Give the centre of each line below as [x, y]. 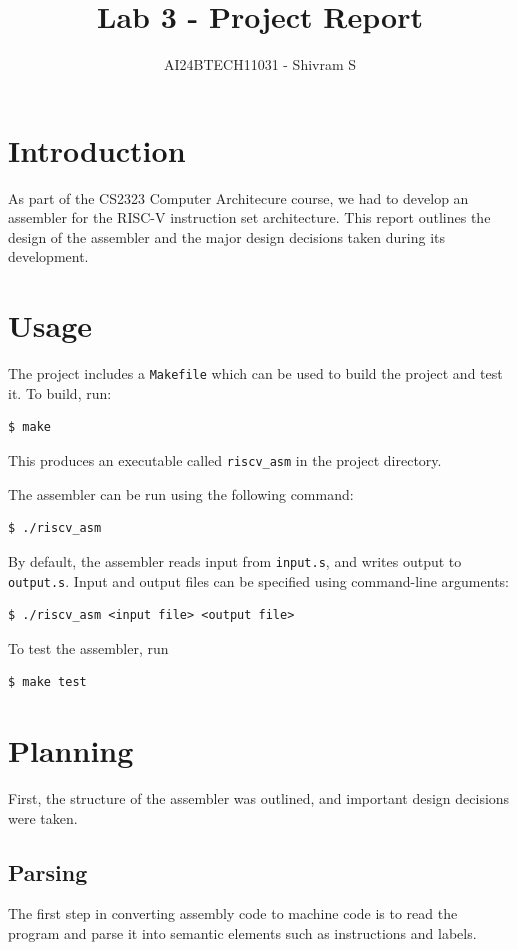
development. [48, 256]
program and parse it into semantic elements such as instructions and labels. [242, 933]
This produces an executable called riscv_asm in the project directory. [225, 460]
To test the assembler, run [88, 647]
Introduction [97, 149]
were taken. [43, 817]
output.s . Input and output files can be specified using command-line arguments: [258, 580]
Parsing [48, 871]
